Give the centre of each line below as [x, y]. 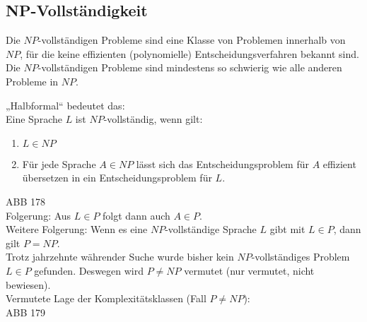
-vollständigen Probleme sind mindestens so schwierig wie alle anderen [190, 67]
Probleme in [32, 81]
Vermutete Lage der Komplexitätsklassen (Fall [106, 298]
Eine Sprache [34, 119]
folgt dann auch [136, 215]
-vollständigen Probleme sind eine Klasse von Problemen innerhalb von [192, 40]
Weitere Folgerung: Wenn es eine [77, 229]
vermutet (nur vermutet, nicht [249, 270]
